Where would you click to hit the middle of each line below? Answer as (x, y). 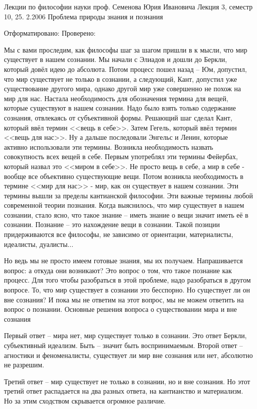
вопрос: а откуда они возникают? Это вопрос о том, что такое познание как (118, 270)
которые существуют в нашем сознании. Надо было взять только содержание (120, 108)
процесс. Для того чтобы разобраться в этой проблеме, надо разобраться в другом (128, 280)
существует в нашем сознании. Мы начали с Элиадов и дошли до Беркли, (116, 59)
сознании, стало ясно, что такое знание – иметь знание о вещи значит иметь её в (126, 214)
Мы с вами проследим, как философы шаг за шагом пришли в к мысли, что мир (126, 49)
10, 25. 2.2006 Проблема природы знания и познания (84, 16)
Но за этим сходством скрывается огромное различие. (85, 400)
